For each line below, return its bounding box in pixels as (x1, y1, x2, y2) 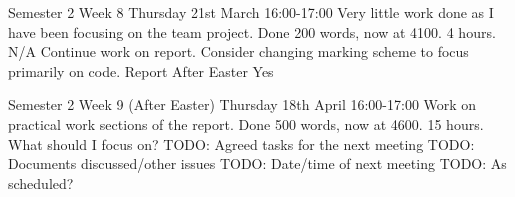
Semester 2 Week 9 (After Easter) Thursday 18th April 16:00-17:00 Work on (8, 94, 477, 115)
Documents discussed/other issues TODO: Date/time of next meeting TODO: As (8, 153, 507, 174)
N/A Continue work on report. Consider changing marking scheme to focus (8, 41, 469, 62)
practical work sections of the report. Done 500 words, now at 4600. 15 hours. (8, 113, 484, 134)
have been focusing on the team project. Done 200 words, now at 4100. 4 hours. (8, 21, 496, 42)
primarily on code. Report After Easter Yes (8, 60, 274, 81)
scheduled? (8, 172, 74, 193)
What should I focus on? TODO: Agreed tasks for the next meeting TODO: (8, 133, 475, 154)
